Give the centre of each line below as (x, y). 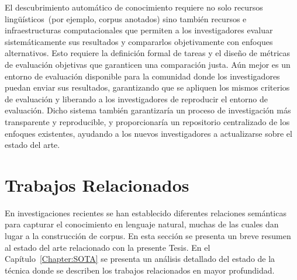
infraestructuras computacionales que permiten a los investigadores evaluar (139, 30)
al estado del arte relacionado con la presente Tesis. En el (108, 247)
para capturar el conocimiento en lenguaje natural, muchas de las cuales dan (142, 224)
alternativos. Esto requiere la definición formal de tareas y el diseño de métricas (148, 53)
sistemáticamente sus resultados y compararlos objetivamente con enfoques (139, 41)
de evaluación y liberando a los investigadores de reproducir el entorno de (137, 98)
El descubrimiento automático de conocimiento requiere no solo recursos (134, 7)
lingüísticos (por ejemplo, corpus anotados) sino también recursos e (126, 18)
